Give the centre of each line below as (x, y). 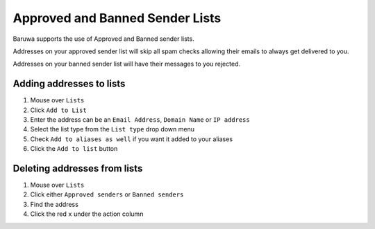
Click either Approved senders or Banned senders (107, 194)
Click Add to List (58, 110)
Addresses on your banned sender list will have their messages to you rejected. (127, 64)
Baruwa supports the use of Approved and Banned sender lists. (103, 39)
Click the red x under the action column (87, 214)
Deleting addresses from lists (78, 168)
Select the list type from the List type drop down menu (112, 129)
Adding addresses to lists (69, 84)
